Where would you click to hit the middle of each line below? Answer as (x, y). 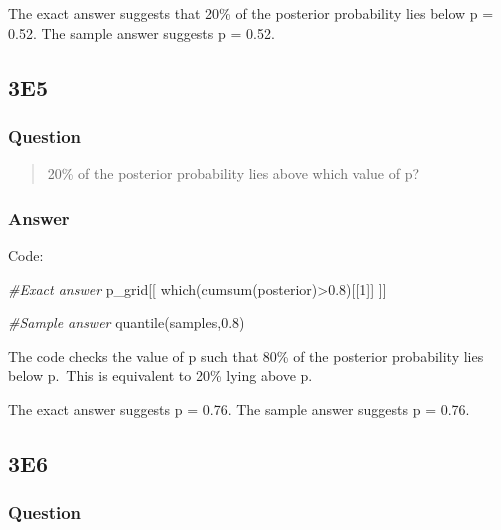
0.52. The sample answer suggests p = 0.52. (141, 32)
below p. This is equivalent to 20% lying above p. (160, 375)
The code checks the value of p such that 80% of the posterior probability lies (246, 355)
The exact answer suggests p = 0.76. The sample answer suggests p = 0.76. (239, 408)
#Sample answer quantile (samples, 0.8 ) (126, 322)
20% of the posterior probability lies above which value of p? (233, 173)
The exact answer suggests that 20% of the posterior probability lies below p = (251, 13)
